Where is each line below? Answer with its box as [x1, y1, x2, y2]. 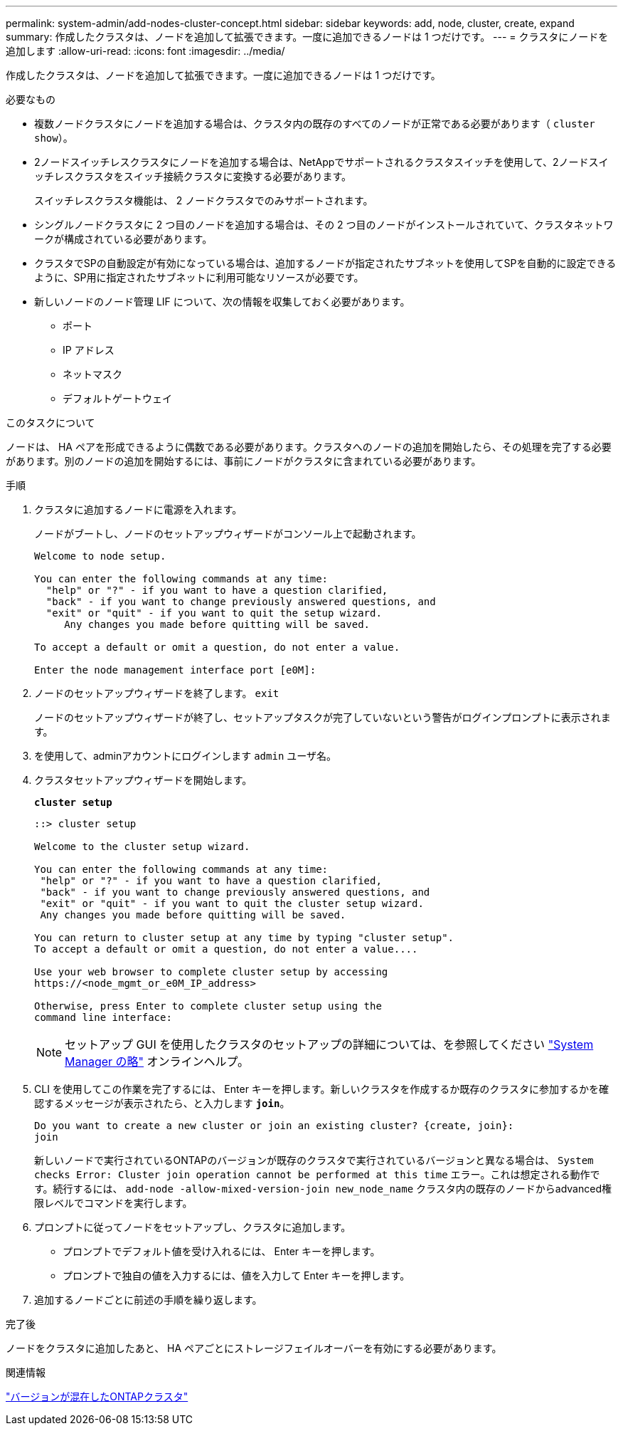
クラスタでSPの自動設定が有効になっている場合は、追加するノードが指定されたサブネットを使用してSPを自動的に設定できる [34, 257, 617, 269]
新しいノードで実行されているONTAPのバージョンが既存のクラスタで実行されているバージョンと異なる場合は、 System [34, 1154, 594, 1166]
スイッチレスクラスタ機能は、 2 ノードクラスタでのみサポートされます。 [34, 194, 373, 206]
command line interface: [34, 1012, 172, 1023]
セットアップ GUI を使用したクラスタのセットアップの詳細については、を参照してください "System [65, 1037, 594, 1052]
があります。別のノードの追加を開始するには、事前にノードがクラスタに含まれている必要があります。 [6, 455, 481, 467]
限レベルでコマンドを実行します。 [34, 1197, 193, 1209]
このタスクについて [6, 416, 95, 429]
